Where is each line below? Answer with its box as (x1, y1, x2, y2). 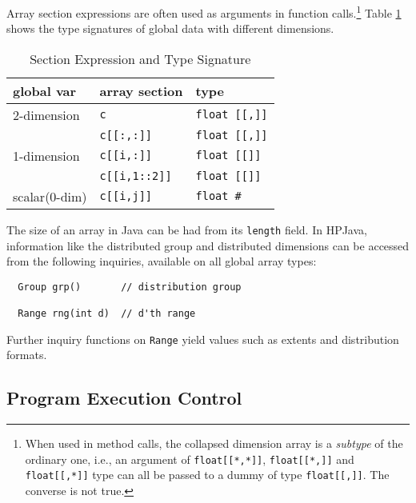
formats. (6, 346, 47, 363)
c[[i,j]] (99, 190, 153, 203)
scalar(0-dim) (13, 186, 87, 206)
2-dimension (13, 105, 80, 124)
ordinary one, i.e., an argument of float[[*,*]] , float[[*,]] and (25, 450, 354, 467)
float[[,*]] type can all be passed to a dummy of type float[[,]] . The (25, 466, 390, 483)
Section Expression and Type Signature (30, 49, 251, 68)
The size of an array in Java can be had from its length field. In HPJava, (6, 221, 367, 238)
